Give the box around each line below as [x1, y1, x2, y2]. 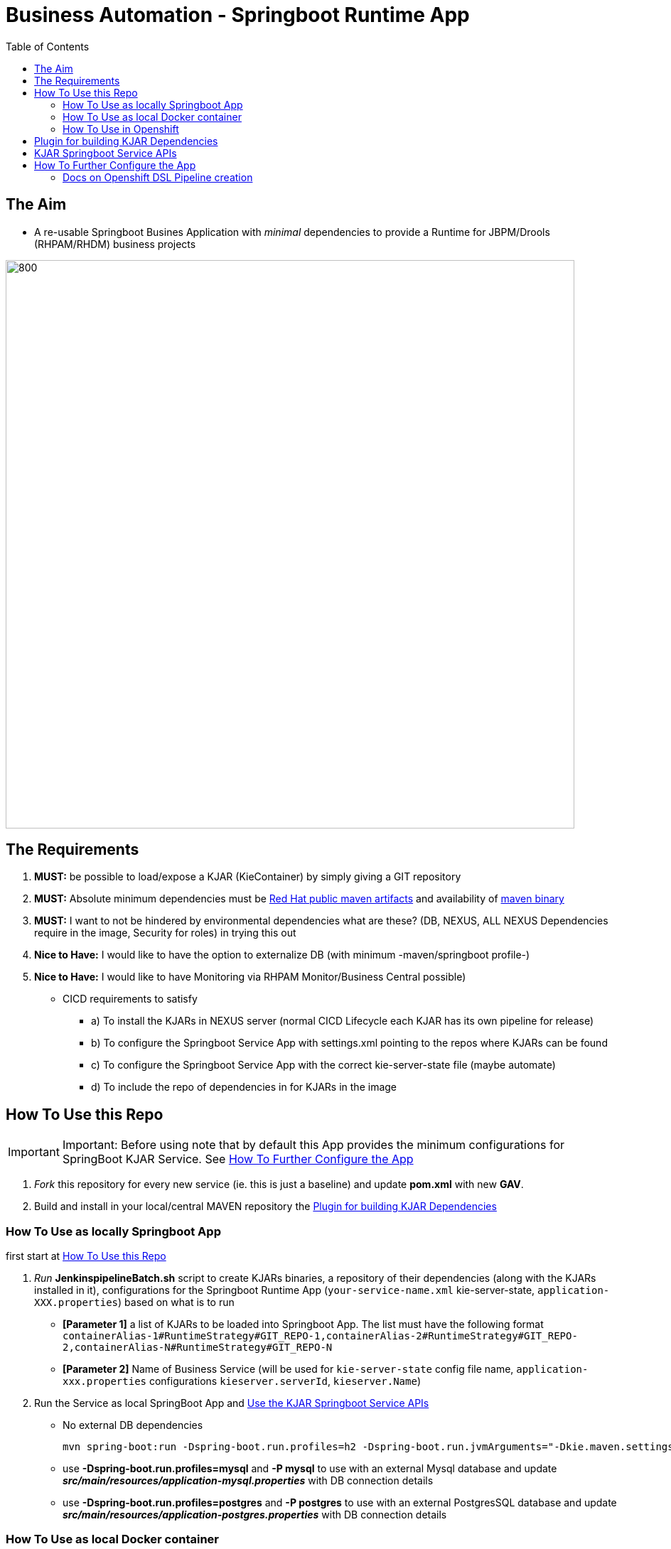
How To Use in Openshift [63, 122, 179, 135]
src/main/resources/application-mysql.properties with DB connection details [63, 1474, 434, 1487]
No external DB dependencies [63, 1419, 203, 1432]
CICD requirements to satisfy [63, 993, 198, 1005]
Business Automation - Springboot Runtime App [6, 3, 470, 27]
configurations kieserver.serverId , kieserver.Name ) [149, 1375, 421, 1388]
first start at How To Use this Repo [6, 1250, 166, 1263]
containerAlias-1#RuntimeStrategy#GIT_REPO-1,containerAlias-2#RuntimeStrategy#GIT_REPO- [63, 1330, 578, 1342]
